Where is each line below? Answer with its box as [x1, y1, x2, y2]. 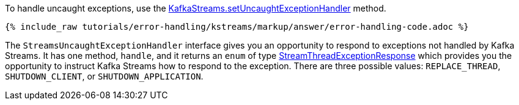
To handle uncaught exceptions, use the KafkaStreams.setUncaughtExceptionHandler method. [5, 3, 386, 13]
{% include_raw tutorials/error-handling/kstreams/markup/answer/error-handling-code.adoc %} [5, 22, 469, 32]
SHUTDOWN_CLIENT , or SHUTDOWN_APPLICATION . [5, 71, 204, 81]
